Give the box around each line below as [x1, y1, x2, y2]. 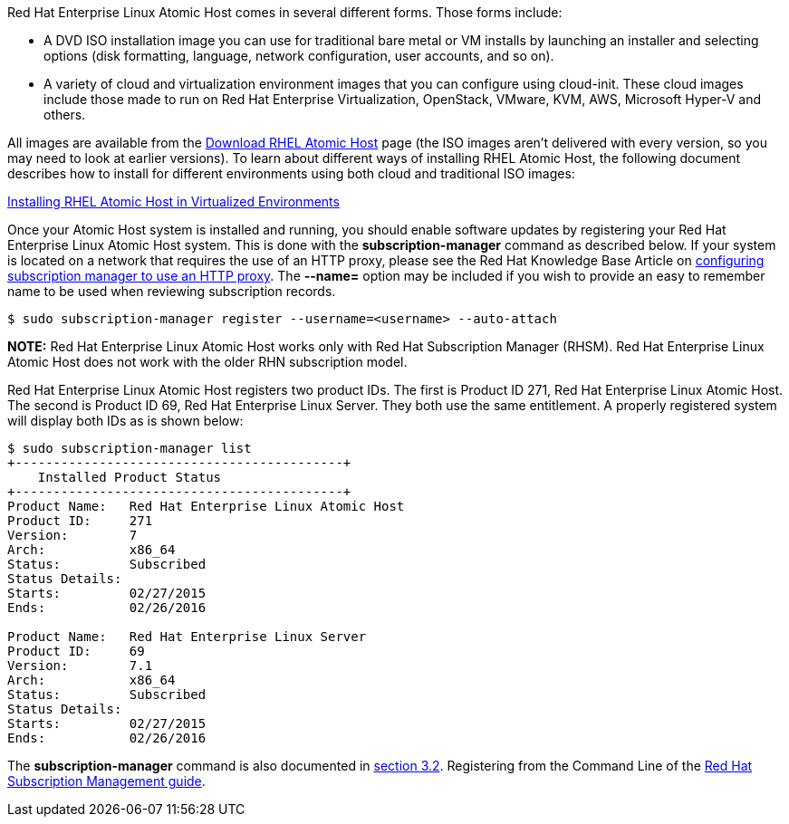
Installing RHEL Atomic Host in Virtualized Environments [7, 194, 340, 209]
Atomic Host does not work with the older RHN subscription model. [7, 354, 408, 369]
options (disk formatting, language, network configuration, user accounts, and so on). [43, 48, 554, 63]
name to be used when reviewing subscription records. [7, 283, 336, 299]
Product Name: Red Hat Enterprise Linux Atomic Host [7, 499, 405, 513]
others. [43, 107, 86, 122]
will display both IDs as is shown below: [7, 413, 244, 428]
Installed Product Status [37, 470, 222, 484]
